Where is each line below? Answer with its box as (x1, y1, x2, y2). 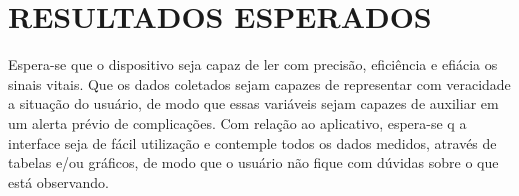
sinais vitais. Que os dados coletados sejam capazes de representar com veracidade (8, 73, 511, 94)
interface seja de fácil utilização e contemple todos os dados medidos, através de (8, 132, 497, 153)
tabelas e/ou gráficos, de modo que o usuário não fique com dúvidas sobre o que (8, 152, 499, 173)
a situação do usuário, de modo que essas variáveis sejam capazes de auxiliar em (8, 93, 499, 114)
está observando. (8, 171, 109, 192)
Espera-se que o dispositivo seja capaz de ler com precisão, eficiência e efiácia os (8, 54, 498, 75)
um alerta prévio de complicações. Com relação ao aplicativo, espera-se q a (8, 112, 467, 133)
